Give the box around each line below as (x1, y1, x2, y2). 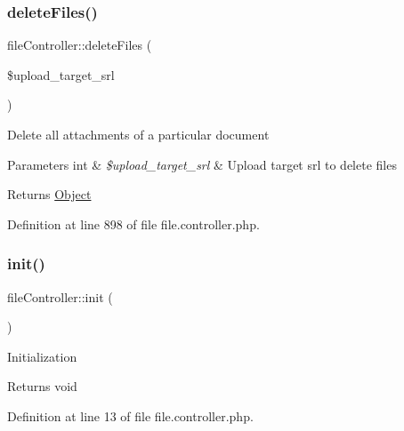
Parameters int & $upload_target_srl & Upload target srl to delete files (7, 155, 397, 173)
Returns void (7, 377, 77, 395)
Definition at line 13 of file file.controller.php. (7, 406, 254, 425)
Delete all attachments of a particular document (7, 125, 270, 143)
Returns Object (7, 185, 92, 204)
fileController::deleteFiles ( (7, 36, 152, 54)
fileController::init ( (7, 287, 113, 306)
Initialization (7, 347, 77, 365)
